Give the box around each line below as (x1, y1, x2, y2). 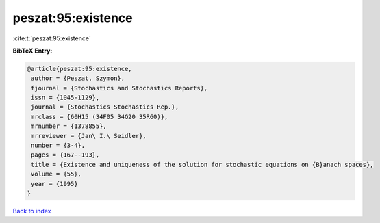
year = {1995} (31, 180, 78, 187)
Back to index (12, 207, 51, 215)
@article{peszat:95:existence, (27, 65, 133, 73)
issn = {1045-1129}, (31, 94, 100, 102)
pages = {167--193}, (31, 151, 100, 159)
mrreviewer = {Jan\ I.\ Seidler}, (31, 132, 147, 140)
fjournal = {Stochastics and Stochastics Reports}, (31, 84, 208, 92)
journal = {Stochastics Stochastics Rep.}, (31, 103, 179, 111)
